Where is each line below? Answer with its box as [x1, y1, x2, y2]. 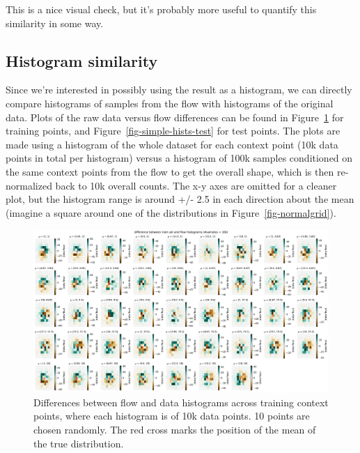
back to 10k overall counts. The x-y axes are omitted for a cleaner [55, 178, 337, 192]
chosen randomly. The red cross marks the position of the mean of [33, 422, 316, 437]
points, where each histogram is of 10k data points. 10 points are [33, 408, 310, 423]
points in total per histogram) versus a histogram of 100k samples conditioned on [6, 151, 353, 165]
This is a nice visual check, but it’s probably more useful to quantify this [6, 2, 317, 16]
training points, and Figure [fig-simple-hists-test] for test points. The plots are [6, 123, 341, 138]
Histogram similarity [6, 49, 158, 71]
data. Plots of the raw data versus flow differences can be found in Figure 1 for [6, 109, 344, 124]
